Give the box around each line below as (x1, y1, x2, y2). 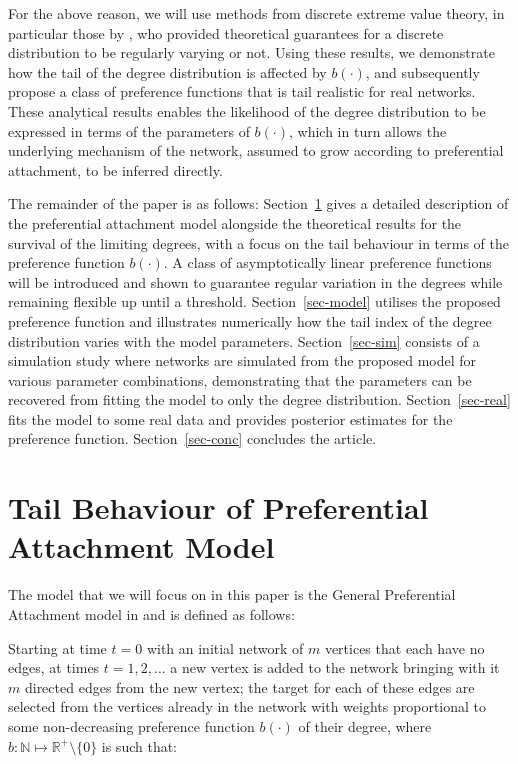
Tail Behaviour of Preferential (8, 487, 429, 528)
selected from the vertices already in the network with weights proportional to (8, 696, 487, 717)
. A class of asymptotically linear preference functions (163, 252, 492, 273)
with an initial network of (146, 637, 304, 658)
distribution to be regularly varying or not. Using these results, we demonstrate (8, 42, 495, 63)
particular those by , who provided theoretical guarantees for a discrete (8, 22, 444, 43)
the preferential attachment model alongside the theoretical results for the (8, 212, 462, 233)
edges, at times (8, 657, 100, 678)
